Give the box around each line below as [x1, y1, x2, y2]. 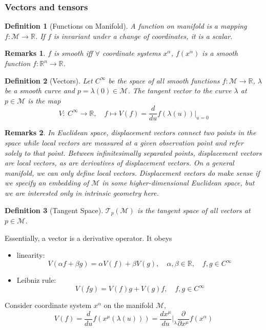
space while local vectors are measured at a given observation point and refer [5, 137, 243, 148]
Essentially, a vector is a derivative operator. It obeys [5, 232, 172, 243]
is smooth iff [54, 48, 93, 58]
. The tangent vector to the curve [128, 85, 232, 96]
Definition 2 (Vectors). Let [5, 75, 93, 86]
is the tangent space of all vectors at [137, 204, 251, 215]
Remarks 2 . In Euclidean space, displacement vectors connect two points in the [5, 127, 256, 138]
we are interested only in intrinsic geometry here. [5, 188, 159, 198]
